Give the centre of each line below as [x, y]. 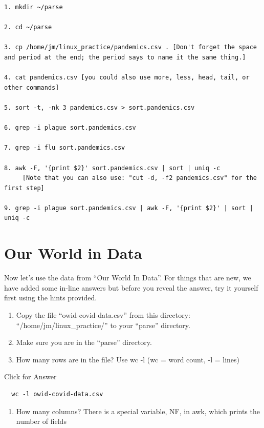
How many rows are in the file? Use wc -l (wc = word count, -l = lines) [128, 359]
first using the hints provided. [51, 298]
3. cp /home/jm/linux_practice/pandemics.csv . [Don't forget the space [130, 47]
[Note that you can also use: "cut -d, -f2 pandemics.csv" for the [139, 178]
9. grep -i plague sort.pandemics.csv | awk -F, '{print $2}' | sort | [129, 208]
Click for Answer [30, 376]
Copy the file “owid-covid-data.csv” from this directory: [103, 314]
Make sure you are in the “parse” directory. [84, 342]
